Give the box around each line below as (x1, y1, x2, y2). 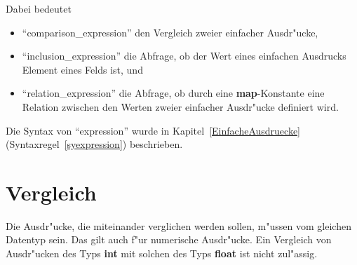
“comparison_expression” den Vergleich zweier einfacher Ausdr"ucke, (22, 25, 318, 39)
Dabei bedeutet (6, 1, 72, 15)
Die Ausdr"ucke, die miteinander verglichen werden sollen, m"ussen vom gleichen (6, 218, 351, 233)
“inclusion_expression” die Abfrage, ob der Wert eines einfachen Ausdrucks (22, 48, 346, 63)
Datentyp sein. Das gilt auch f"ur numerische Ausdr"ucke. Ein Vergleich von (6, 232, 332, 247)
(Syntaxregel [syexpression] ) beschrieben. (6, 137, 183, 151)
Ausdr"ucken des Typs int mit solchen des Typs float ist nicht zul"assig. (6, 246, 318, 261)
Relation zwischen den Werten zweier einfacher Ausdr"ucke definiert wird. (22, 99, 339, 114)
